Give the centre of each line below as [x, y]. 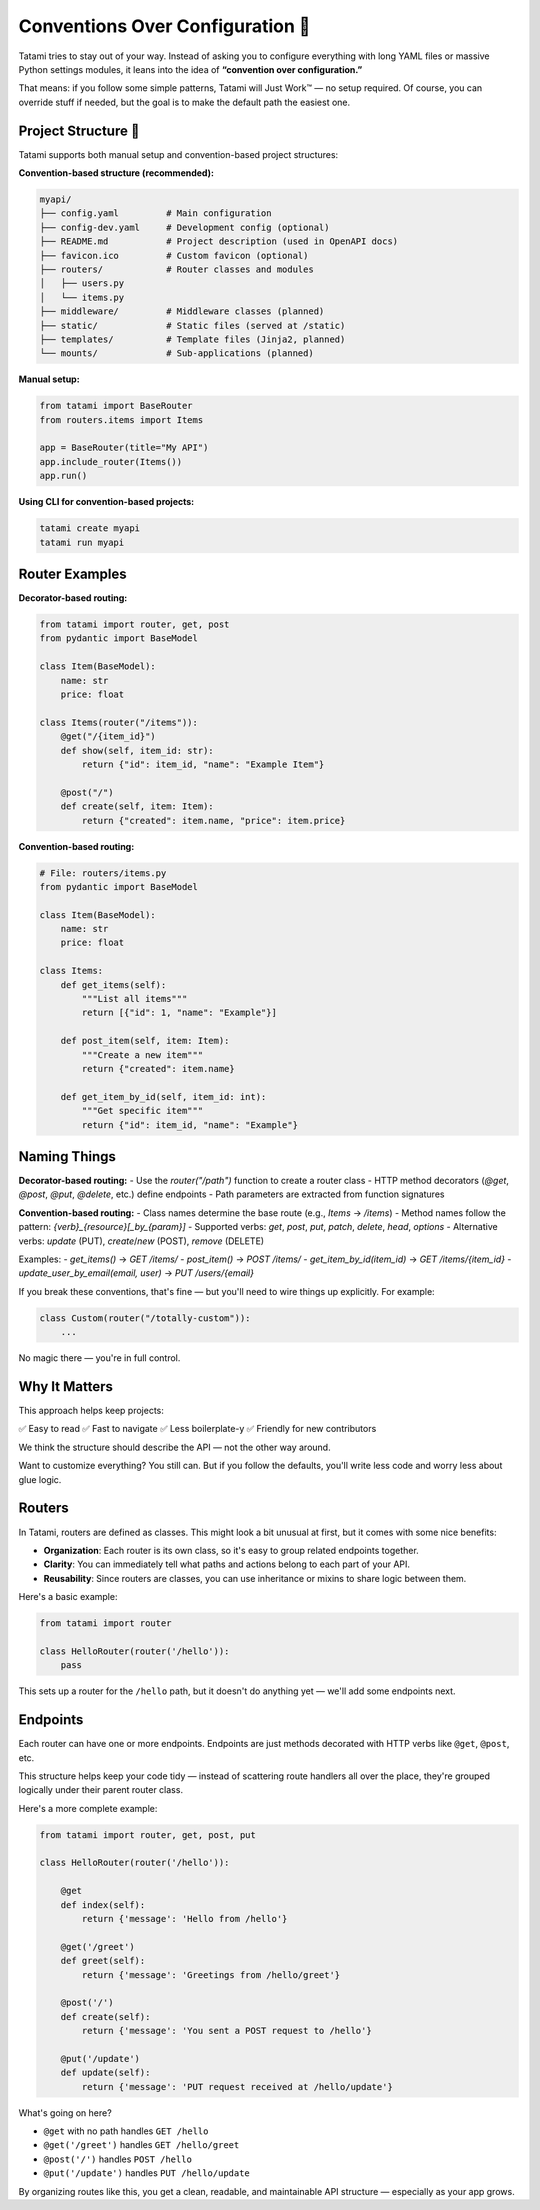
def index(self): [103, 1904]
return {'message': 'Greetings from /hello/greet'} [211, 1974]
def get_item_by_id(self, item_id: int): [163, 1096]
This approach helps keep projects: [91, 1411]
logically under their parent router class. [101, 1790]
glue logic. [40, 1479]
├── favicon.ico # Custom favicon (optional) [174, 255]
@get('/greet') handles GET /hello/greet [141, 2145]
